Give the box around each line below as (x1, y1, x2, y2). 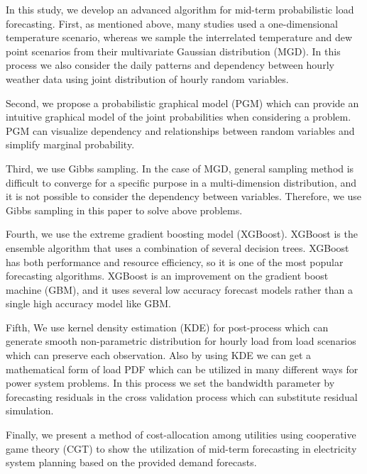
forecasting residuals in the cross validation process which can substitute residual (6, 389, 358, 404)
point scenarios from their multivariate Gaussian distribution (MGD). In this (6, 43, 341, 58)
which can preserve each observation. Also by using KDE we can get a (6, 348, 312, 363)
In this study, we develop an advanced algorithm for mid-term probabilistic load (6, 2, 354, 16)
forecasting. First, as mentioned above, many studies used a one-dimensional (6, 16, 338, 31)
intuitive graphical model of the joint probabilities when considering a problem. (6, 109, 351, 124)
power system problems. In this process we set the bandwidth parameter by (6, 375, 335, 390)
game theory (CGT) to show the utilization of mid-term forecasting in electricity (6, 441, 357, 456)
